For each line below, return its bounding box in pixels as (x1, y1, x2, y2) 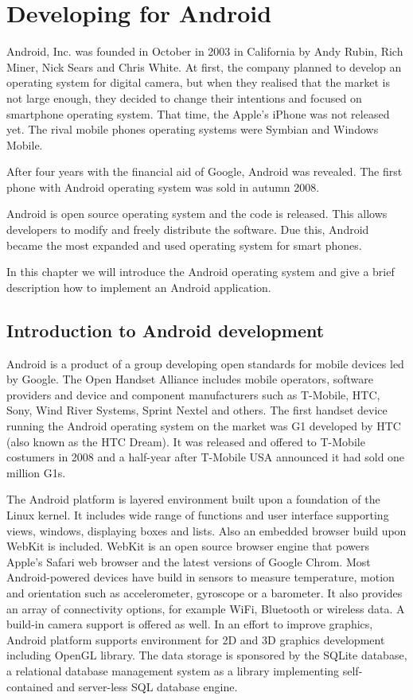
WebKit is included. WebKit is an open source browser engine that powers (6, 538, 369, 554)
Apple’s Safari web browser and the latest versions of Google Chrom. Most (6, 553, 371, 570)
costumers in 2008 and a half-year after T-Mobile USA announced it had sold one (6, 449, 405, 465)
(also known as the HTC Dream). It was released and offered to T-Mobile (6, 433, 365, 449)
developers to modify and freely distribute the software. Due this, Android (6, 221, 369, 238)
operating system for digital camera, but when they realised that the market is (6, 74, 390, 91)
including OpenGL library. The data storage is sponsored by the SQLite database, (6, 647, 407, 663)
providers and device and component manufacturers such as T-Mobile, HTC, (6, 386, 380, 402)
